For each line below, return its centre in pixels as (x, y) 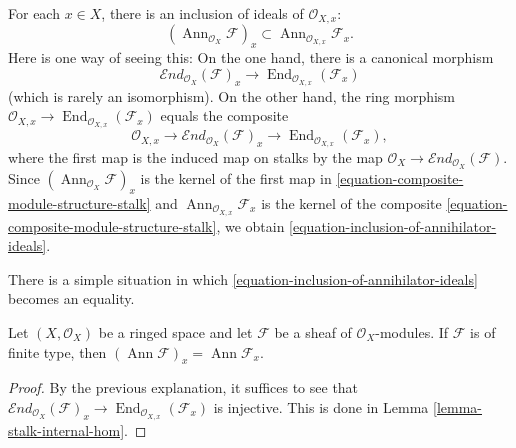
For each (34, 13)
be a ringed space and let (175, 331)
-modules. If (412, 331)
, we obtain (250, 225)
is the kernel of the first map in (236, 177)
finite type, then (57, 351)
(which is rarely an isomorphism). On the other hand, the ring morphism (232, 95)
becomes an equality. (71, 298)
